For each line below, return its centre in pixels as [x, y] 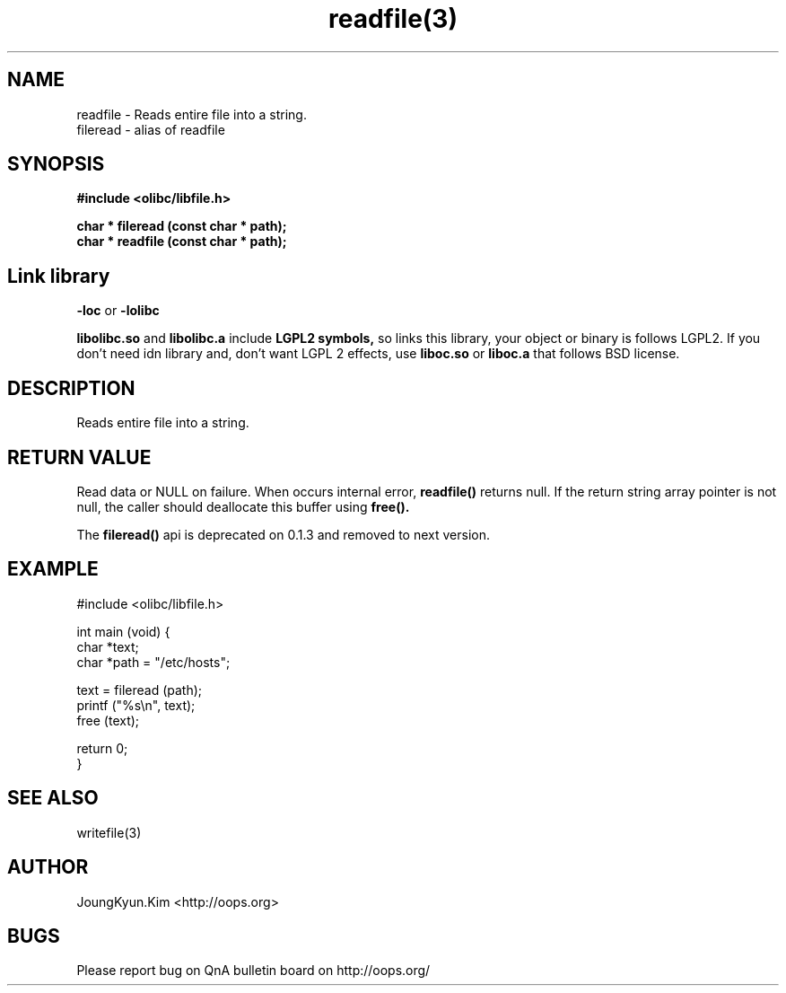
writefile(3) [109, 832]
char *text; [108, 646]
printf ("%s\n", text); [136, 705]
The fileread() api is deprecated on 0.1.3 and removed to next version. [283, 534]
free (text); [108, 720]
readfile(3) [393, 19]
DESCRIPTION [71, 388]
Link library [59, 276]
